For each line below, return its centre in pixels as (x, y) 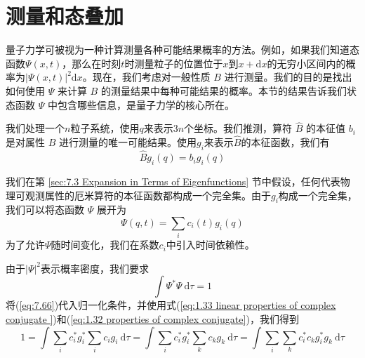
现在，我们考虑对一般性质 (151, 77)
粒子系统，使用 (105, 128)
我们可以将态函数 (45, 210)
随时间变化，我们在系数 (105, 245)
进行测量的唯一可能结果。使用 (127, 142)
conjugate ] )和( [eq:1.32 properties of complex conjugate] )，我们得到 (152, 319)
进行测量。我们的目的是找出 (288, 77)
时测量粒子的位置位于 (174, 63)
